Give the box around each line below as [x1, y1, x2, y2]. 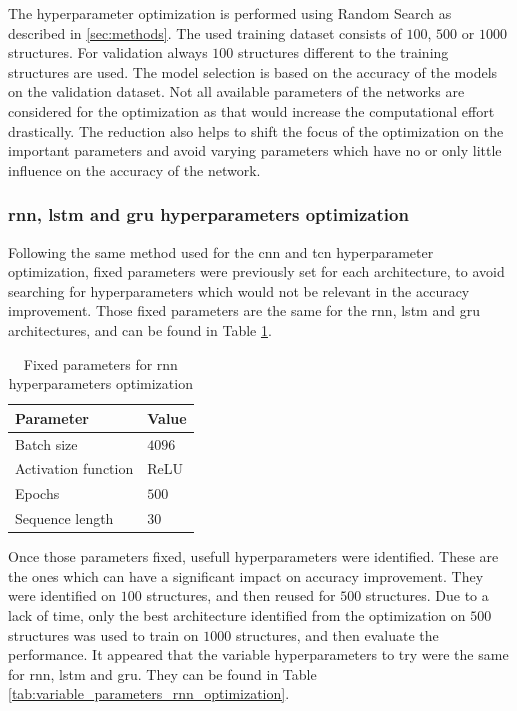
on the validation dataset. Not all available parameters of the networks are [8, 81, 465, 102]
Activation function [15, 458, 134, 479]
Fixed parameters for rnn [23, 353, 178, 374]
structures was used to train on [8, 624, 199, 645]
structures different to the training [238, 42, 449, 63]
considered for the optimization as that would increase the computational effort [8, 100, 495, 121]
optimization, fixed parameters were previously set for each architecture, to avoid [8, 261, 505, 282]
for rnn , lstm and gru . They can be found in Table [8, 663, 317, 684]
